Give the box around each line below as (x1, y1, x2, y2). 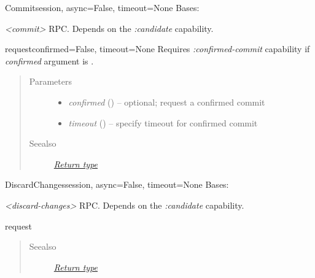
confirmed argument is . (5, 54, 94, 67)
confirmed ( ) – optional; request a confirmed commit (68, 95, 265, 108)
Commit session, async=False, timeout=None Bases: (5, 1, 200, 14)
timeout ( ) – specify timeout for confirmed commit (68, 116, 258, 129)
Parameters (29, 75, 72, 88)
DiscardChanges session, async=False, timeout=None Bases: (5, 178, 229, 191)
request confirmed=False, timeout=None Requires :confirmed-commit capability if (5, 42, 310, 55)
